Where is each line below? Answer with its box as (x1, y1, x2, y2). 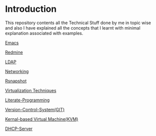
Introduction (5, 3, 57, 15)
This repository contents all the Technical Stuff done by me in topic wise (5, 20, 151, 26)
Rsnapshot (5, 78, 27, 84)
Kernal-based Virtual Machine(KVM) (5, 116, 78, 122)
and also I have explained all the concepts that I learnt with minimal (5, 25, 141, 31)
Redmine (5, 49, 23, 55)
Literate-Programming (5, 97, 50, 103)
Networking (5, 68, 29, 74)
